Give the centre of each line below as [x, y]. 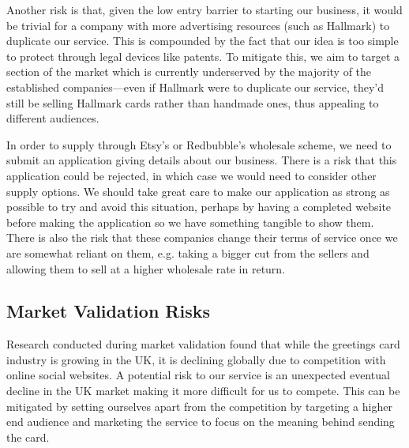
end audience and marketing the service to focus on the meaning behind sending [201, 422]
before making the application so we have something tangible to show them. [190, 222]
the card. [28, 437]
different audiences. [53, 118]
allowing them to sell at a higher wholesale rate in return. [146, 268]
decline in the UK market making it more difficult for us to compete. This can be [203, 391]
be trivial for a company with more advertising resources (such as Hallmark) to [198, 25]
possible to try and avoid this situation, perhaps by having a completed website [199, 207]
